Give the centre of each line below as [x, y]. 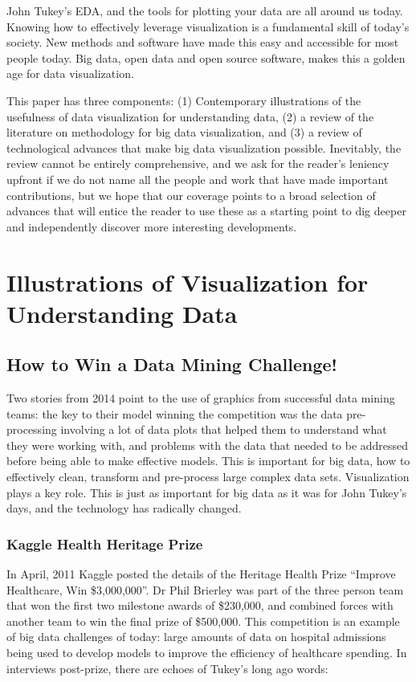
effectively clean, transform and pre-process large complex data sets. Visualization [208, 477]
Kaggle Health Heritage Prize [105, 543]
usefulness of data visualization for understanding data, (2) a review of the [190, 116]
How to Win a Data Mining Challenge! [172, 364]
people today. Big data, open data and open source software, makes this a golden [206, 57]
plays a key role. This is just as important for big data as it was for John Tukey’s [207, 492]
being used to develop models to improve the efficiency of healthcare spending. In [207, 653]
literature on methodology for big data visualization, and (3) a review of [184, 132]
